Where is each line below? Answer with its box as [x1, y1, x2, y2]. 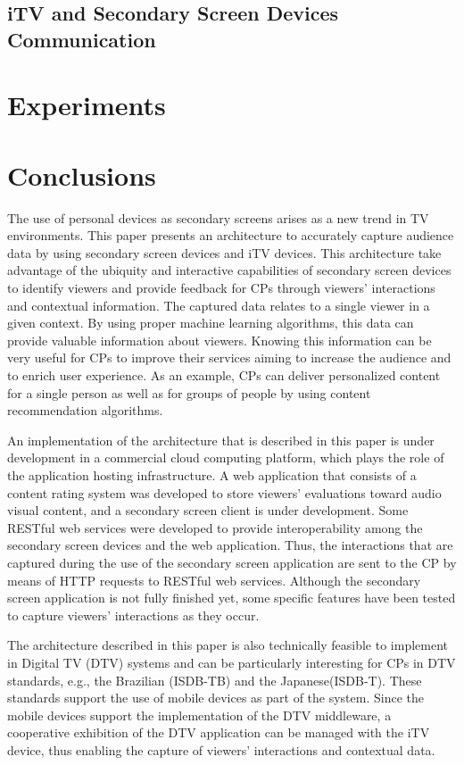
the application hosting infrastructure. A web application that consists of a [7, 465, 417, 484]
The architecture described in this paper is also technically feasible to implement [7, 636, 449, 654]
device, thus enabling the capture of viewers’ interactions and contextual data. [7, 740, 435, 759]
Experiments [7, 87, 166, 123]
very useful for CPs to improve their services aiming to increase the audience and [7, 348, 452, 367]
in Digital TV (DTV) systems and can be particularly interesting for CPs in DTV [7, 653, 456, 671]
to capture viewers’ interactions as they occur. [7, 605, 260, 624]
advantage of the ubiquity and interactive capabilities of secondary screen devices [7, 261, 452, 279]
